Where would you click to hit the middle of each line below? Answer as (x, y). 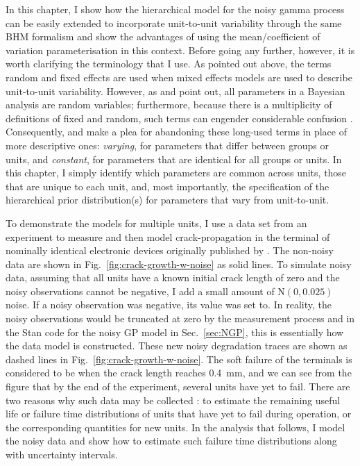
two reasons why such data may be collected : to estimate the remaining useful (173, 400)
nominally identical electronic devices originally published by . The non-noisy (170, 250)
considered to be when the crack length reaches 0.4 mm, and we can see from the (179, 373)
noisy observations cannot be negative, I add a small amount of (140, 291)
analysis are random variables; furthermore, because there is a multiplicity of (169, 105)
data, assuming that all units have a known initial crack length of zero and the (173, 277)
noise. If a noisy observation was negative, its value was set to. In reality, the (169, 305)
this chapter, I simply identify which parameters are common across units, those (176, 173)
